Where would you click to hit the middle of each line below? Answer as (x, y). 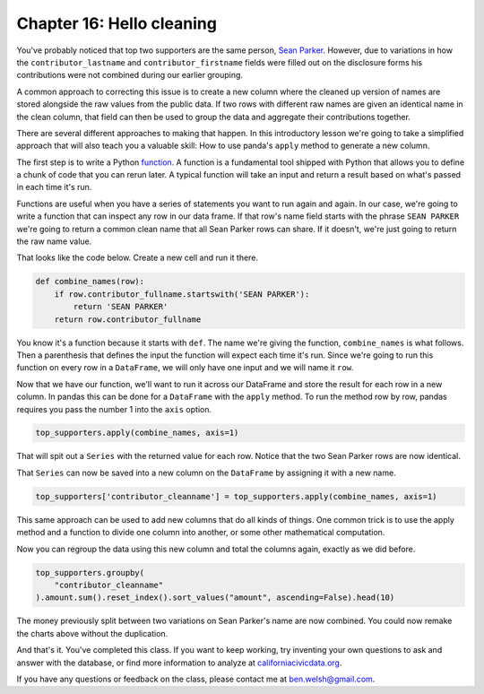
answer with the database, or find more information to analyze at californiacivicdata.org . (179, 663)
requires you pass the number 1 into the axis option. (114, 409)
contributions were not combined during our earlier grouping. (130, 75)
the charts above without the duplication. (92, 633)
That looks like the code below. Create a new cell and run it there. (138, 258)
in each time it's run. (54, 187)
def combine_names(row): (90, 282)
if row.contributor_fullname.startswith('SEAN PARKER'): (182, 294)
